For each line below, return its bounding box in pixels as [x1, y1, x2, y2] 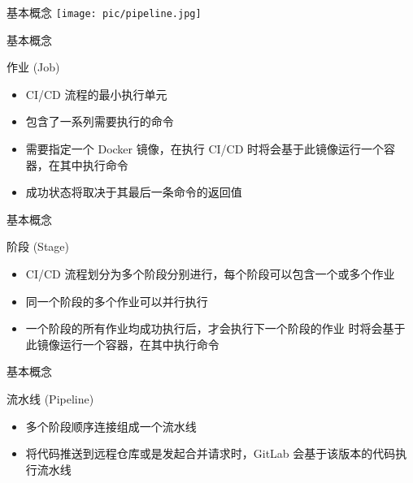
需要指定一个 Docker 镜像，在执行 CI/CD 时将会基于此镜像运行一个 [25, 140, 385, 157]
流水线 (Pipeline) [7, 390, 94, 407]
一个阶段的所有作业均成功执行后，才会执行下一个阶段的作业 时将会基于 [25, 320, 406, 337]
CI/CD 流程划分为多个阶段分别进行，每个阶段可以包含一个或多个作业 [25, 265, 395, 282]
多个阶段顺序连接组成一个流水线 [25, 417, 197, 434]
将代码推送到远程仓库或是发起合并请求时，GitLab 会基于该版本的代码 [25, 445, 396, 462]
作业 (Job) [7, 58, 60, 75]
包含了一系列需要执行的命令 [25, 113, 174, 130]
